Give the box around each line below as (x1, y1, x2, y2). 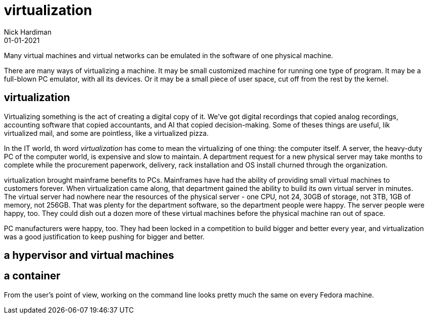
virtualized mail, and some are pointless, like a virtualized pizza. (4, 128, 209, 137)
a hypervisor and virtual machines (4, 249, 174, 262)
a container (4, 270, 61, 282)
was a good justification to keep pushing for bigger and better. (4, 232, 205, 241)
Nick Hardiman (4, 27, 52, 36)
